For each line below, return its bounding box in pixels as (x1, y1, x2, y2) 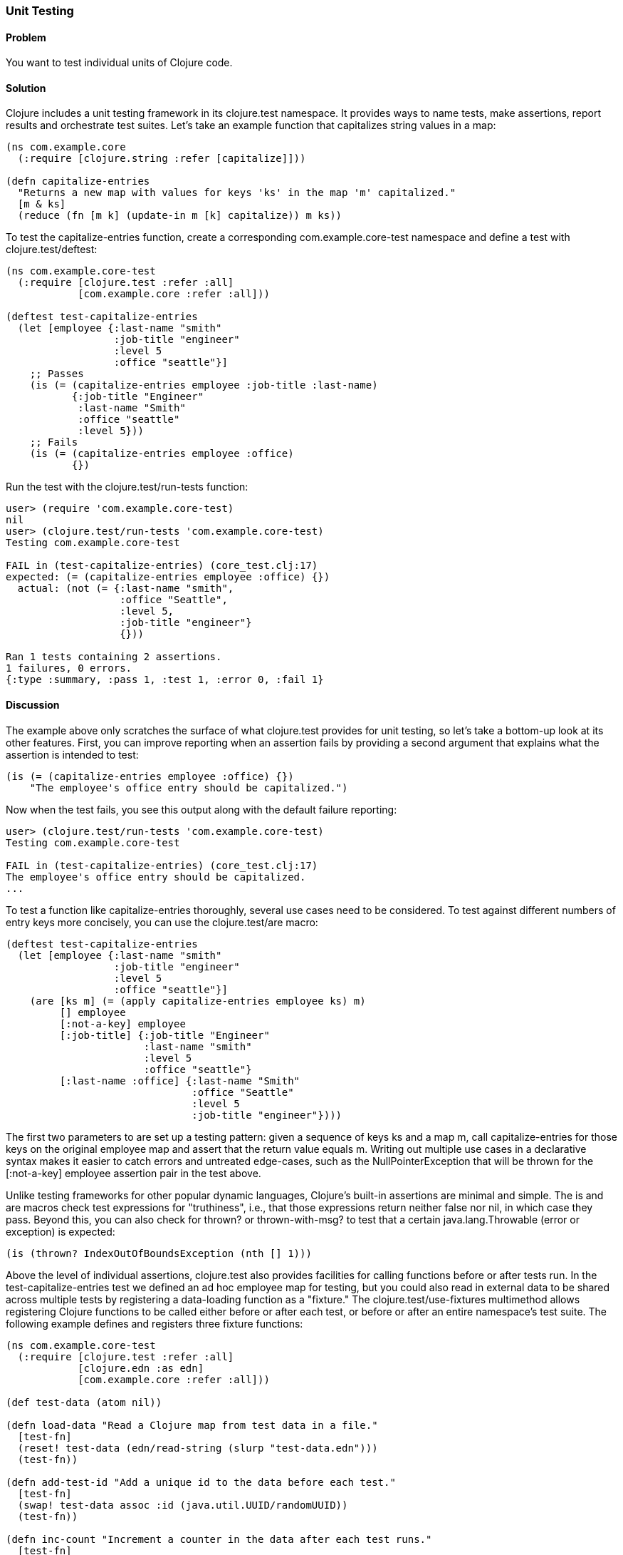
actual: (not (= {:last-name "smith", (17, 583, 234, 595)
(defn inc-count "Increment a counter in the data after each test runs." (6, 1533, 432, 1545)
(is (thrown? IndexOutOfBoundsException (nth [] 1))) (6, 1247, 312, 1259)
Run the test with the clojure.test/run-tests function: (6, 481, 248, 493)
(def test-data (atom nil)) (6, 1396, 162, 1408)
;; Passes (29, 368, 84, 380)
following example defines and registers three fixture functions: (6, 1317, 303, 1330)
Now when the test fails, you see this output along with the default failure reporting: (6, 803, 397, 816)
